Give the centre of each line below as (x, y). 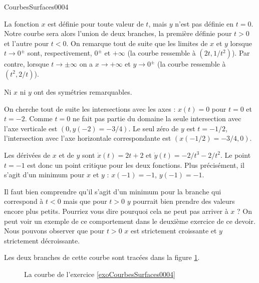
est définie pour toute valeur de (96, 23)
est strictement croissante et (174, 231)
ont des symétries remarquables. (83, 91)
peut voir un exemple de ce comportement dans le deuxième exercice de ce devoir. (130, 221)
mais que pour (85, 201)
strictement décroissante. (42, 240)
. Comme (39, 118)
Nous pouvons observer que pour (54, 231)
